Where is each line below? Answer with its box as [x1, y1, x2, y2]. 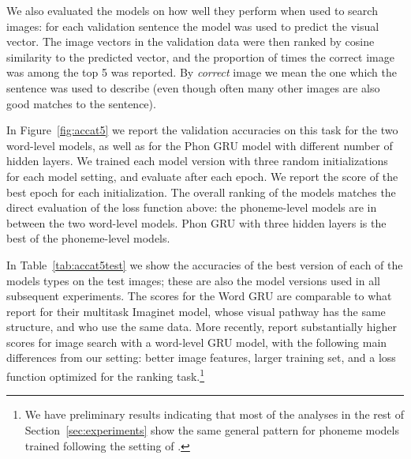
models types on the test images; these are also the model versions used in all [6, 272, 380, 288]
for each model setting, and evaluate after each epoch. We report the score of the [6, 167, 398, 184]
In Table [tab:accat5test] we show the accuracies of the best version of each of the [6, 256, 403, 273]
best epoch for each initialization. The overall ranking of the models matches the [6, 183, 396, 200]
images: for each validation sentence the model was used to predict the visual [6, 17, 379, 34]
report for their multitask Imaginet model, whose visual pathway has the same [6, 303, 386, 319]
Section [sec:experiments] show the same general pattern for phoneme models [24, 421, 399, 438]
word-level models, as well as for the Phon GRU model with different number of [6, 137, 393, 153]
